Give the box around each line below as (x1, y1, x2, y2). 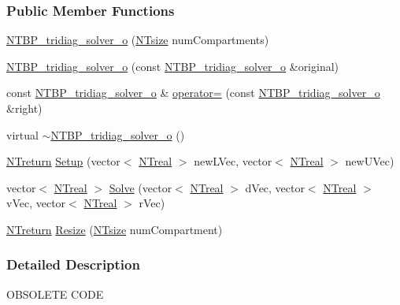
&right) (6, 100, 43, 116)
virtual (6, 126, 39, 143)
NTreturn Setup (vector (6, 153, 120, 169)
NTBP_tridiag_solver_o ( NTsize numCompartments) (6, 32, 269, 48)
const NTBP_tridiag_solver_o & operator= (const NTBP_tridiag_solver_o (6, 84, 380, 101)
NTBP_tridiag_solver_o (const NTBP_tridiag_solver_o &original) (6, 58, 339, 74)
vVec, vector (6, 195, 66, 211)
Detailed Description (6, 255, 140, 274)
